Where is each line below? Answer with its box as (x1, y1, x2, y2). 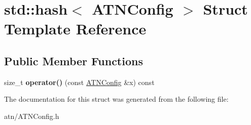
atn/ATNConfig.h (4, 110, 59, 121)
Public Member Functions (4, 53, 143, 68)
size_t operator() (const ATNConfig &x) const (4, 76, 155, 87)
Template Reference (4, 18, 147, 39)
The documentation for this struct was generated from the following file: (4, 94, 229, 104)
